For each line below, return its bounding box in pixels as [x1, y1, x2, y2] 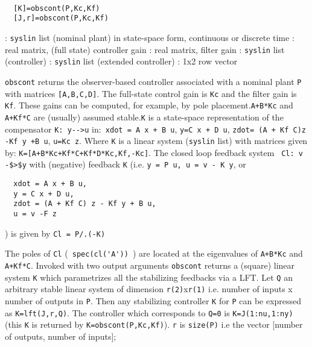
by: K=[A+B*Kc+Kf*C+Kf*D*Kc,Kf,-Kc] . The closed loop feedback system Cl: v [5, 146, 303, 158]
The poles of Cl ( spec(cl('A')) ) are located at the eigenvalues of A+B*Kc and [5, 247, 303, 260]
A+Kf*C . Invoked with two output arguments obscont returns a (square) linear [5, 259, 295, 272]
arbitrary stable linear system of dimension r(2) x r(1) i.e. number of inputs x [5, 283, 293, 295]
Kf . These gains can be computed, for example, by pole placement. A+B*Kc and [5, 99, 293, 111]
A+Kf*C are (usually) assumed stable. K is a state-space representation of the [5, 110, 284, 123]
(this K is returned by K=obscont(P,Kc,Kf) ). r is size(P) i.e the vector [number [5, 318, 303, 331]
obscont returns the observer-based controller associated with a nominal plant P [5, 75, 302, 87]
